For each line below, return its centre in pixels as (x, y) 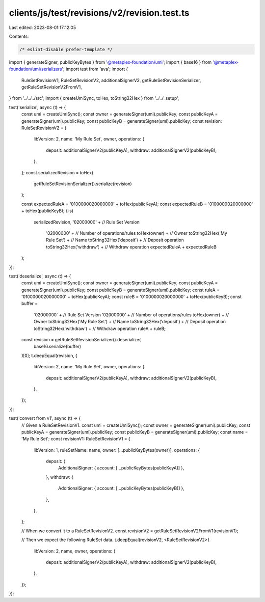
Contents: (19, 36)
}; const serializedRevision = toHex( (57, 172)
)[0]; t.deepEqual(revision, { (49, 356)
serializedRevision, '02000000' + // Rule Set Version (87, 222)
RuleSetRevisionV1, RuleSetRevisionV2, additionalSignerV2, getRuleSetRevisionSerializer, (111, 80)
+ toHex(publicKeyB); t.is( (47, 211)
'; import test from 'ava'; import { (95, 69)
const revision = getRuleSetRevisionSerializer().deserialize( (81, 340)
